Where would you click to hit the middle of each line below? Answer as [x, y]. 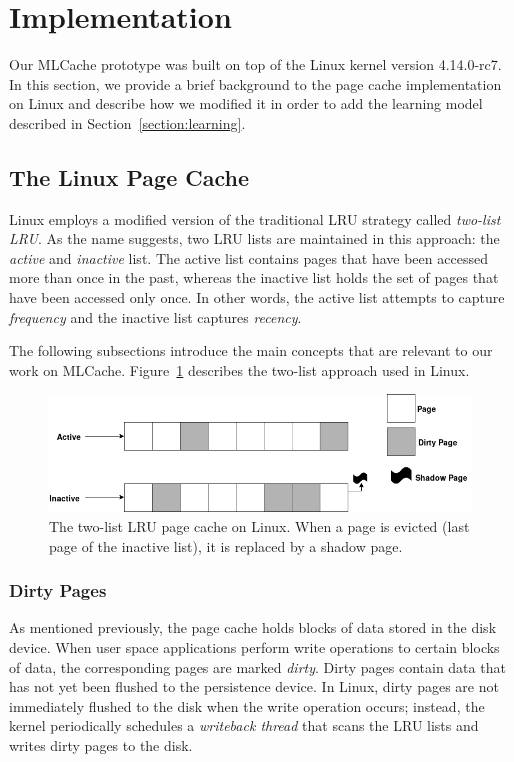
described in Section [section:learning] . [127, 122]
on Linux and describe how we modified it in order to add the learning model [246, 103]
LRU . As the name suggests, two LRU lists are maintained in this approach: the [254, 238]
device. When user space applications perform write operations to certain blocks [254, 647]
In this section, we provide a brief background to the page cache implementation [255, 83]
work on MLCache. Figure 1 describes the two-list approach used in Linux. [239, 369]
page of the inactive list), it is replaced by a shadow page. [226, 545]
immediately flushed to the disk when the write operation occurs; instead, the [247, 705]
